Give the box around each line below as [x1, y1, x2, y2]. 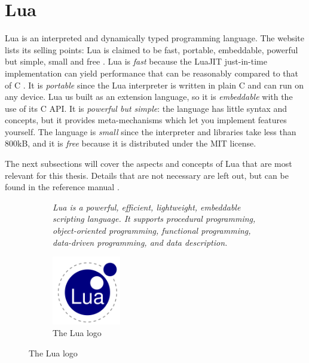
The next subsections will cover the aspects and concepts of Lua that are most [5, 157, 292, 170]
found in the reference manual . [5, 181, 120, 193]
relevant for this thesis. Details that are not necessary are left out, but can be [5, 169, 289, 181]
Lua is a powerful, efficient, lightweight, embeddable [53, 200, 241, 213]
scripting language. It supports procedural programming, [53, 212, 256, 225]
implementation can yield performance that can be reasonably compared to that [5, 66, 299, 79]
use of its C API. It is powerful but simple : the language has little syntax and [5, 102, 287, 114]
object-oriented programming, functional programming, [53, 224, 251, 237]
